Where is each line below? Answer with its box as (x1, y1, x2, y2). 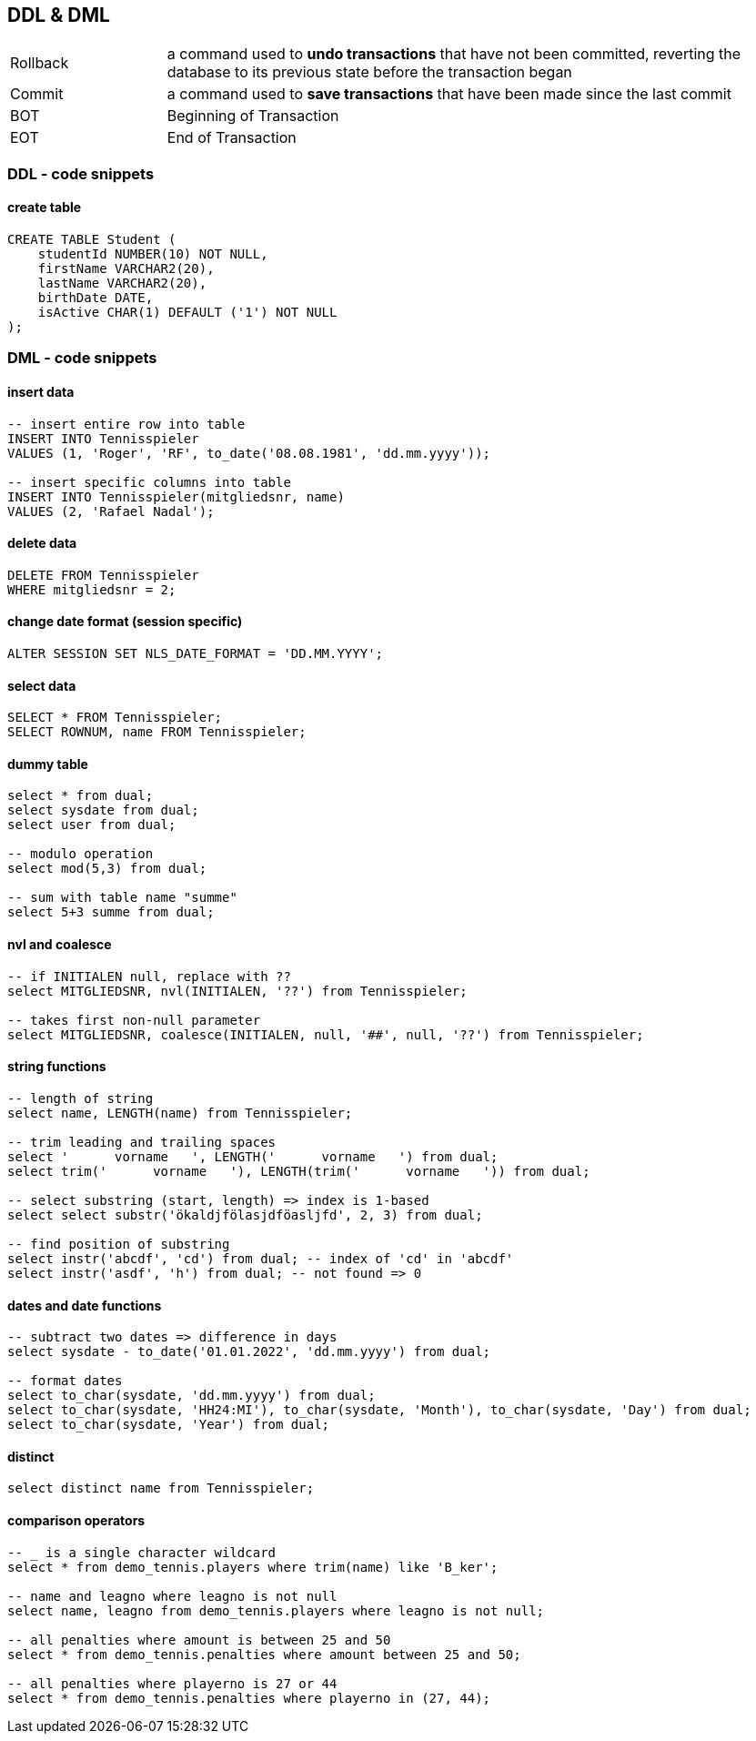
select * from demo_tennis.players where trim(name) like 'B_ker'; (7, 1559, 499, 1574)
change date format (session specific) (7, 613, 243, 630)
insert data (7, 384, 75, 400)
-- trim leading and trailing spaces (7, 1134, 277, 1149)
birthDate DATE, (37, 290, 154, 306)
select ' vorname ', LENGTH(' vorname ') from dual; (7, 1149, 499, 1164)
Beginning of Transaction (166, 106, 339, 126)
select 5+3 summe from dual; (7, 905, 215, 920)
